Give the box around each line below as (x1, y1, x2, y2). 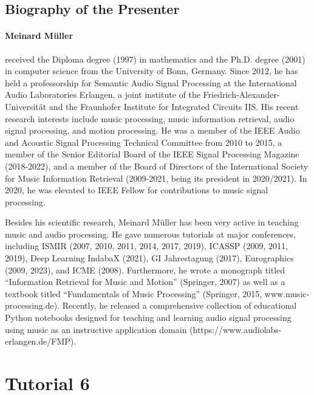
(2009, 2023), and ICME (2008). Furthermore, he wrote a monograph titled (5, 263, 285, 276)
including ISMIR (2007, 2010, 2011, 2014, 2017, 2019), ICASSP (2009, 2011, (5, 239, 288, 252)
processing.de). (5, 299, 60, 312)
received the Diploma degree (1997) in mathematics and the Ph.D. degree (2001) (5, 52, 305, 65)
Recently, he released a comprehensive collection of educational (62, 299, 297, 312)
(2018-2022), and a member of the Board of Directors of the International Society (5, 159, 309, 172)
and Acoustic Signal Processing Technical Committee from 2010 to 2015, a (5, 136, 282, 148)
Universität (5, 100, 47, 112)
